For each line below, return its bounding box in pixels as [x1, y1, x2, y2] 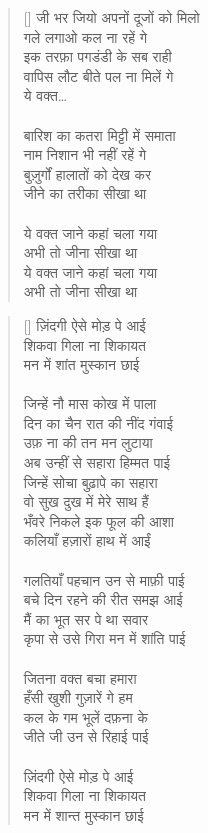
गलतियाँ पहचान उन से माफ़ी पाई [23, 569, 185, 590]
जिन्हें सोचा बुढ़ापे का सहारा [23, 471, 158, 492]
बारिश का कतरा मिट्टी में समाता [23, 124, 176, 145]
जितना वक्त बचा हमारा [23, 667, 137, 688]
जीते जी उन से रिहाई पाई [23, 726, 149, 747]
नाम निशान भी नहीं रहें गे [23, 144, 147, 165]
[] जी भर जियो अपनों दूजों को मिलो [23, 7, 200, 27]
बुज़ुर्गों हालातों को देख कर [23, 163, 152, 184]
